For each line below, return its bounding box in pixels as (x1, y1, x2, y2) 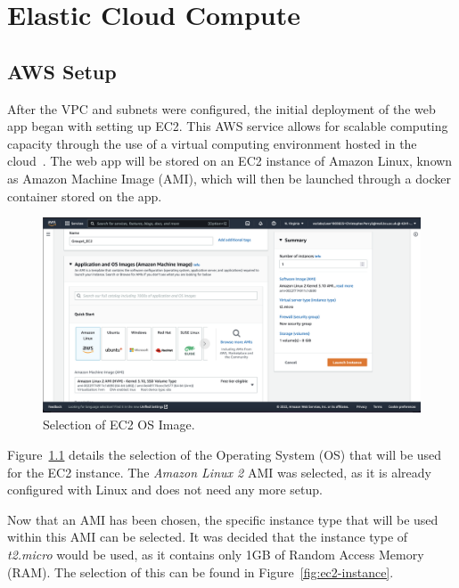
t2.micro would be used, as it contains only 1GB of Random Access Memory (7, 544, 424, 563)
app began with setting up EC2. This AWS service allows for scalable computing (7, 117, 448, 135)
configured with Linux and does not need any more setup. (7, 480, 323, 499)
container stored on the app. (7, 186, 162, 205)
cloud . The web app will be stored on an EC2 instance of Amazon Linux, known (7, 151, 453, 170)
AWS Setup (7, 57, 117, 85)
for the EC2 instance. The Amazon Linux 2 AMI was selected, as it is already (7, 462, 431, 481)
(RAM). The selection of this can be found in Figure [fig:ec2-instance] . (7, 562, 394, 581)
